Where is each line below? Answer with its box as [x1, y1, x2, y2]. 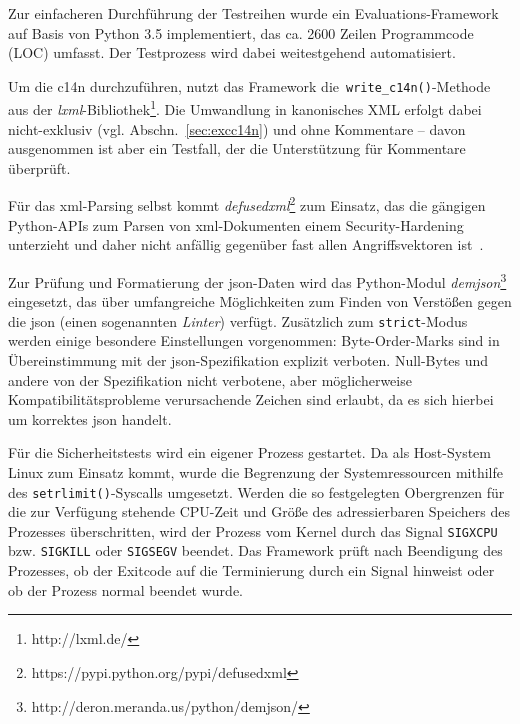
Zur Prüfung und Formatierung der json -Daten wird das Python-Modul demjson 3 [8, 268, 507, 292]
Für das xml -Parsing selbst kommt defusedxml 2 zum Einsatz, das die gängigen [8, 192, 486, 216]
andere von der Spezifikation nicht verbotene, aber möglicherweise [8, 369, 412, 390]
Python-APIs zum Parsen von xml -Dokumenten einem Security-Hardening [8, 214, 464, 235]
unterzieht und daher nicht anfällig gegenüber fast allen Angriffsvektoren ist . [8, 234, 484, 255]
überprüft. [8, 157, 71, 178]
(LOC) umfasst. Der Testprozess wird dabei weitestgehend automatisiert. [8, 42, 456, 63]
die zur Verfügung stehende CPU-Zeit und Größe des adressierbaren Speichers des [8, 501, 510, 522]
